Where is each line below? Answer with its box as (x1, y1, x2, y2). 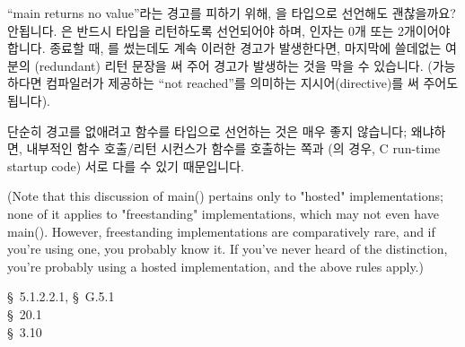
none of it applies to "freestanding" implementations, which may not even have (7, 204, 439, 222)
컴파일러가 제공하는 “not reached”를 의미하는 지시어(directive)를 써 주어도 (46, 74, 459, 92)
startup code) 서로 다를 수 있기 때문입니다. (7, 156, 244, 175)
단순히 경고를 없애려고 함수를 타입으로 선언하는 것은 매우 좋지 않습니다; (7, 121, 408, 140)
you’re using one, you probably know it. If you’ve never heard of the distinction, (7, 239, 448, 258)
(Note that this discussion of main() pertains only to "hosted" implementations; (7, 187, 443, 205)
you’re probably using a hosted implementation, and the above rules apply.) (7, 256, 424, 275)
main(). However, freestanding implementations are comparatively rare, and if (7, 221, 435, 240)
